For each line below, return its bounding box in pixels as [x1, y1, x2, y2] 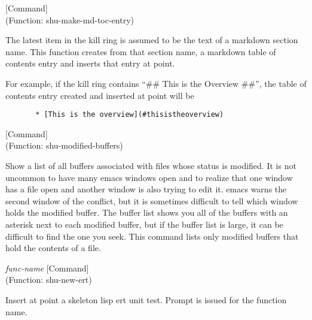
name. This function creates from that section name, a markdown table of [5, 45, 276, 58]
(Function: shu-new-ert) [5, 273, 92, 286]
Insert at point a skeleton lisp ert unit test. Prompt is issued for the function [5, 293, 287, 306]
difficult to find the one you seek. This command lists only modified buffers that [5, 230, 299, 242]
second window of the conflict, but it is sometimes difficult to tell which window [5, 194, 298, 207]
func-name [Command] [5, 261, 89, 274]
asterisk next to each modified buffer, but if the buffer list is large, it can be [5, 218, 283, 230]
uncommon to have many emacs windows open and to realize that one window [5, 171, 293, 183]
